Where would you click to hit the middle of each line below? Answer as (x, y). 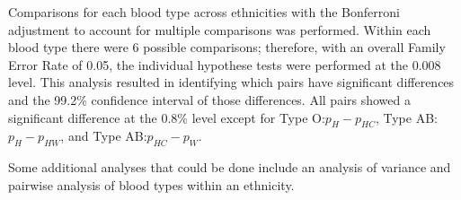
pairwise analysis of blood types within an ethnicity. (151, 184)
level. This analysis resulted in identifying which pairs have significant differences (231, 82)
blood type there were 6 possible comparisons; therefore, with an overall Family (227, 47)
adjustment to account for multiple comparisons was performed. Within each (220, 29)
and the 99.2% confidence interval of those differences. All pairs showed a (209, 99)
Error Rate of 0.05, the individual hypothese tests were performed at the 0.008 (225, 64)
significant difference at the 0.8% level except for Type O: (167, 117)
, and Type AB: (104, 136)
